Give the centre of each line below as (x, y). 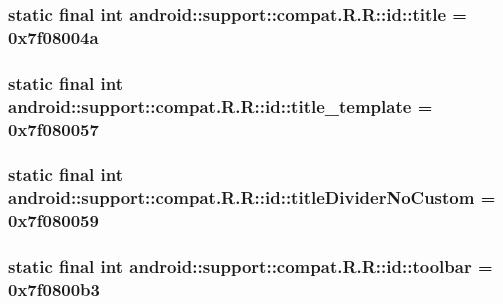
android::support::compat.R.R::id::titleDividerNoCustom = (252, 197)
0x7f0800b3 (54, 288)
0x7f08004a (53, 36)
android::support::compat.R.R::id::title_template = (220, 105)
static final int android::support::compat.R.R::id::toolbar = (250, 266)
